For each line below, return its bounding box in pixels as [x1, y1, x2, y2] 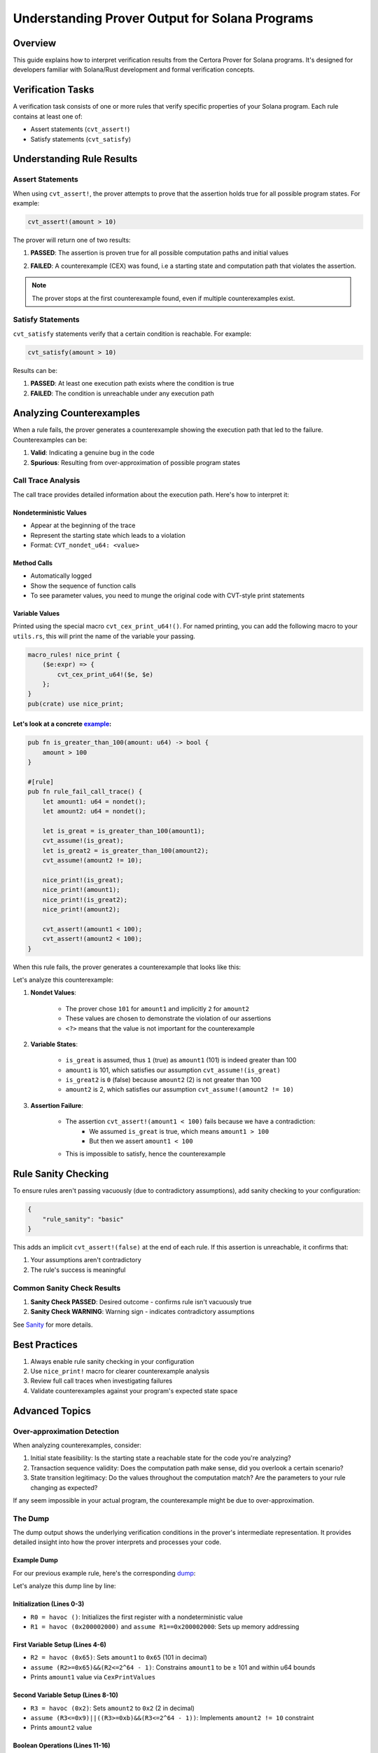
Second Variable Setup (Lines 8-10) [13, 1691, 119, 1700]
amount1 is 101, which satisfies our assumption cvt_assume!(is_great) [65, 1066, 281, 1074]
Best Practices [13, 1339, 78, 1351]
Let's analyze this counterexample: [13, 975, 114, 984]
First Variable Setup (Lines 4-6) [13, 1641, 106, 1649]
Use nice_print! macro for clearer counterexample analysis [30, 1367, 210, 1376]
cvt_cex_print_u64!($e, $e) [57, 670, 154, 678]
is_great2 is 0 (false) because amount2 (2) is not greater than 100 [65, 1076, 262, 1084]
